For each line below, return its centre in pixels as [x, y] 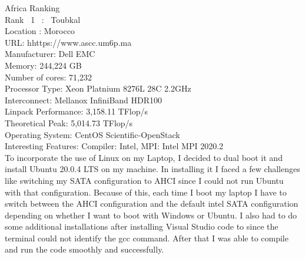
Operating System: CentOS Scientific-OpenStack [92, 134]
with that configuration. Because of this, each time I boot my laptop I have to [146, 192]
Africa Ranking [32, 8]
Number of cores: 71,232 [48, 77]
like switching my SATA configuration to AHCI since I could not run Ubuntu [144, 180]
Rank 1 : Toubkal [43, 19]
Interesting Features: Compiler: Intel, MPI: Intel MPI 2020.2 [114, 146]
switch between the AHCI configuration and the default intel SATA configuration [152, 203]
